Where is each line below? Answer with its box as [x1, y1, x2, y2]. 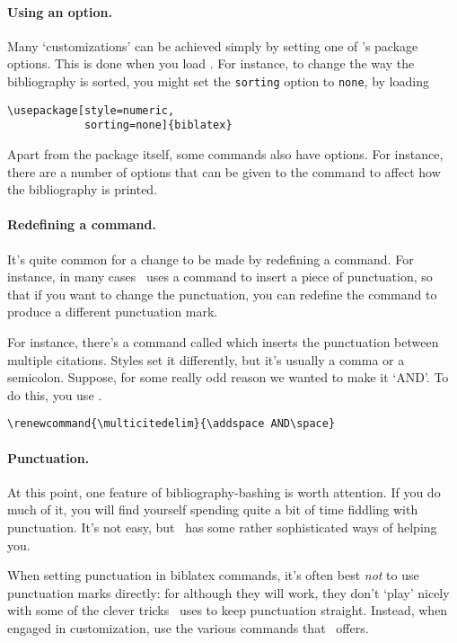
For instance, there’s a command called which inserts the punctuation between [7, 332, 439, 351]
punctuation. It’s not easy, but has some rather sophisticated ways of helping [7, 517, 437, 536]
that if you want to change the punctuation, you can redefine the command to [7, 284, 437, 303]
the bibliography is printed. [7, 180, 158, 199]
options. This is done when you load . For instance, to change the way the [7, 54, 415, 73]
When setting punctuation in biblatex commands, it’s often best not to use [7, 566, 419, 585]
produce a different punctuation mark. [7, 302, 218, 321]
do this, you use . [7, 385, 102, 404]
